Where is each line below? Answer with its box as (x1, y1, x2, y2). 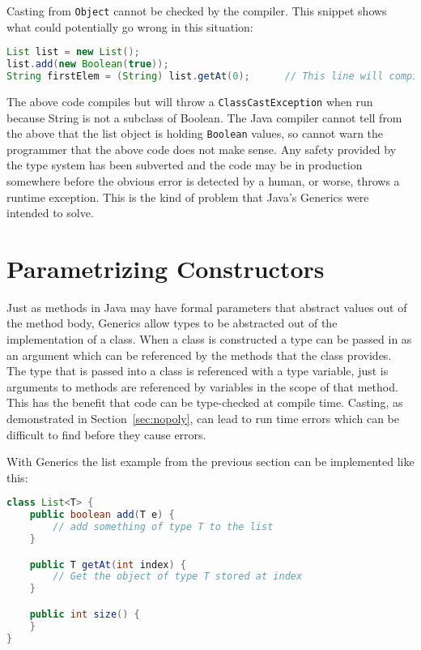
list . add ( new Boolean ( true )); (6, 58, 169, 71)
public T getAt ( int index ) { (29, 558, 186, 571)
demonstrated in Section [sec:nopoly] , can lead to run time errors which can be (6, 410, 400, 427)
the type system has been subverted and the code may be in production (6, 156, 363, 173)
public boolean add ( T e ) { (29, 509, 175, 521)
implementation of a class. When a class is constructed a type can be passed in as (6, 331, 412, 348)
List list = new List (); (6, 46, 140, 58)
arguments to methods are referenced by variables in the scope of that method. (6, 378, 398, 395)
